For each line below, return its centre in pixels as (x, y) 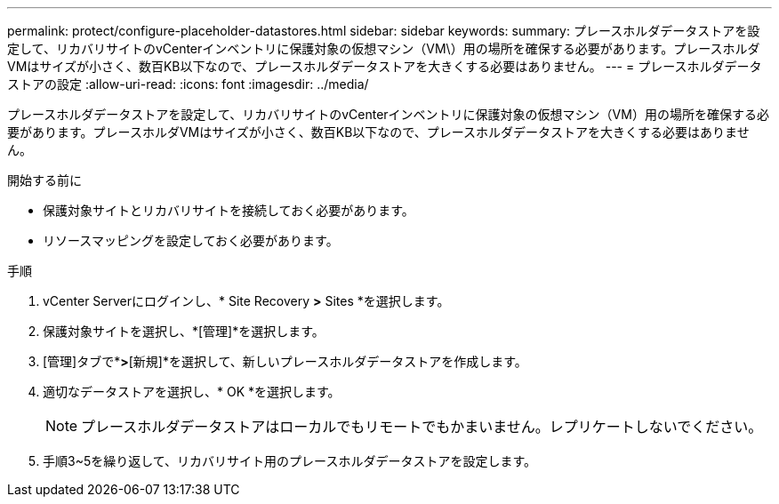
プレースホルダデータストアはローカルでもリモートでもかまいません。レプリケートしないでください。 (422, 427)
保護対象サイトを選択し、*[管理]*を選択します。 (184, 331)
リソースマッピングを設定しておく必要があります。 (191, 240)
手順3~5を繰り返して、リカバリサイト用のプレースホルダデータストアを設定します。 (289, 461)
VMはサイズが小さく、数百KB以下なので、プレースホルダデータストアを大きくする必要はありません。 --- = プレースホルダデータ (385, 66)
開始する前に (44, 180)
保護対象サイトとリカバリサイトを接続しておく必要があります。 (229, 210)
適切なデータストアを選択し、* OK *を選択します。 (192, 392)
